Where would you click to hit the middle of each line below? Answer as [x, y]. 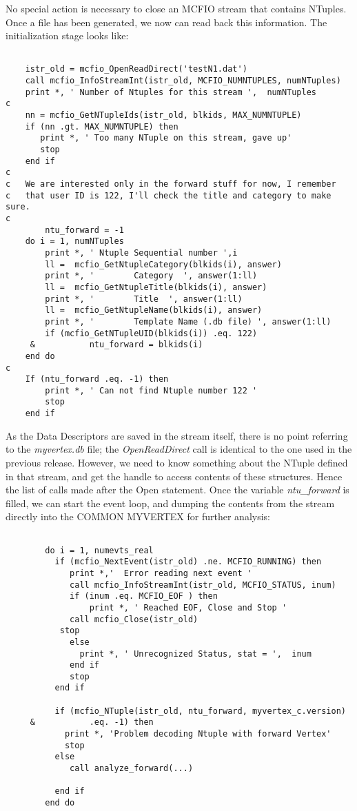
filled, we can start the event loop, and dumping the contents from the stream [170, 503]
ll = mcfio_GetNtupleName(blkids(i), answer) [154, 310]
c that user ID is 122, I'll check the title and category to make [169, 195]
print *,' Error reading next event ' [161, 573]
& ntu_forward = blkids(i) [116, 345]
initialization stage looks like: [67, 35]
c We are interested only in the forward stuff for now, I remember [171, 184]
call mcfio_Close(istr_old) [134, 619]
